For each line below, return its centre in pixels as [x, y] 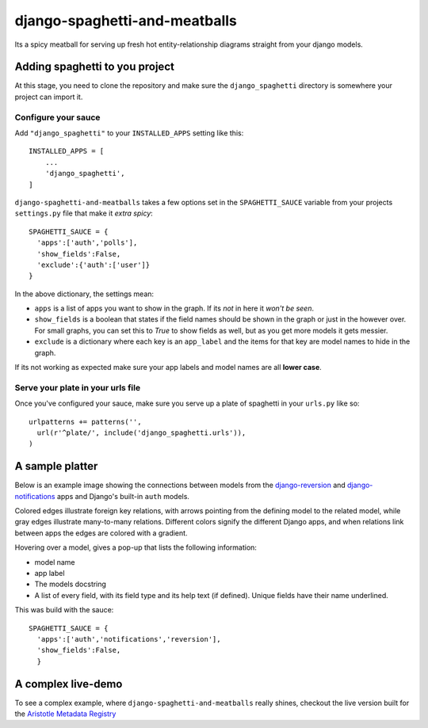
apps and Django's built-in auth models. [123, 496]
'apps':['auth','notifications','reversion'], [129, 639]
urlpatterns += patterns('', [85, 421]
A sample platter [56, 466]
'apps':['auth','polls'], [87, 243]
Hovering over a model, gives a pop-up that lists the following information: [136, 547]
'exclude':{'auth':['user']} [94, 265]
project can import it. [49, 97]
